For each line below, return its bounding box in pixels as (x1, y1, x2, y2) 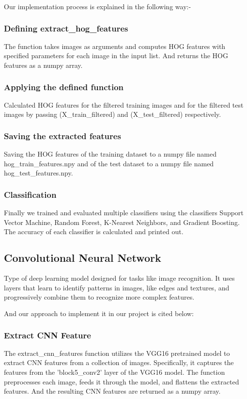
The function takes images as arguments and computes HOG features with (4, 41, 226, 51)
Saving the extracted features (4, 129, 121, 142)
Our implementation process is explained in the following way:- (4, 1, 191, 11)
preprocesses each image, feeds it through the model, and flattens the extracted (4, 376, 239, 386)
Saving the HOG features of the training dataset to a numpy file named (4, 149, 217, 159)
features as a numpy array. (4, 60, 83, 70)
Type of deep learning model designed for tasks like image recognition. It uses (4, 273, 235, 283)
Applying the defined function (4, 80, 123, 93)
